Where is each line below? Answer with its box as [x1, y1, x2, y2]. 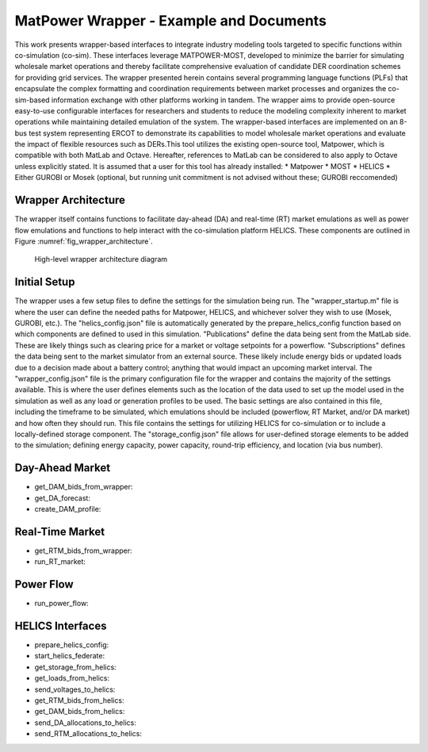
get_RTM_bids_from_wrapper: [34, 546, 132, 555]
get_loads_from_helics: [34, 673, 110, 683]
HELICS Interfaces [14, 620, 107, 632]
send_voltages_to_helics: [34, 685, 116, 694]
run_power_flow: [34, 599, 89, 608]
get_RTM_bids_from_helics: [34, 696, 124, 705]
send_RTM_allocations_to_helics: [34, 729, 143, 739]
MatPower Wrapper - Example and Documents [14, 12, 327, 29]
